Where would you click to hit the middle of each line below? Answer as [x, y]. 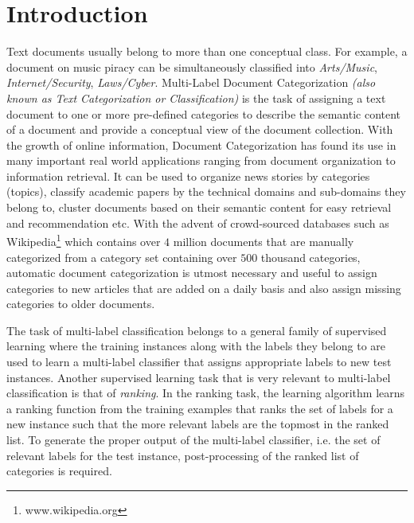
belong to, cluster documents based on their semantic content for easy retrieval [199, 207]
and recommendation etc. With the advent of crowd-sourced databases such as [198, 222]
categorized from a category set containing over [122, 257]
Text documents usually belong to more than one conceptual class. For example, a [207, 51]
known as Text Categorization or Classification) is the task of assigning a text [196, 98]
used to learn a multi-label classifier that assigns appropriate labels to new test [199, 362]
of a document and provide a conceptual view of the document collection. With [200, 129]
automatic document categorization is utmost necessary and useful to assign [192, 273]
